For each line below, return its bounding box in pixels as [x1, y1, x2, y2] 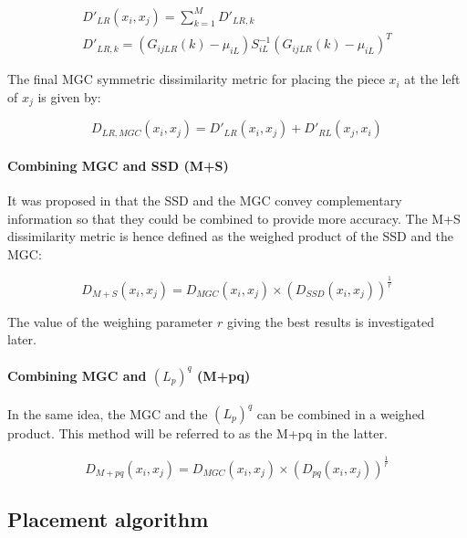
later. [7, 330, 36, 349]
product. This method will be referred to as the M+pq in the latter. [7, 424, 388, 443]
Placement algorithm [7, 505, 209, 533]
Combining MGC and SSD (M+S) [7, 155, 229, 174]
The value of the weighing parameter [7, 311, 213, 331]
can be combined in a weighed [256, 404, 425, 423]
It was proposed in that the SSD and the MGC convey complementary [7, 190, 402, 209]
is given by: [37, 87, 101, 106]
